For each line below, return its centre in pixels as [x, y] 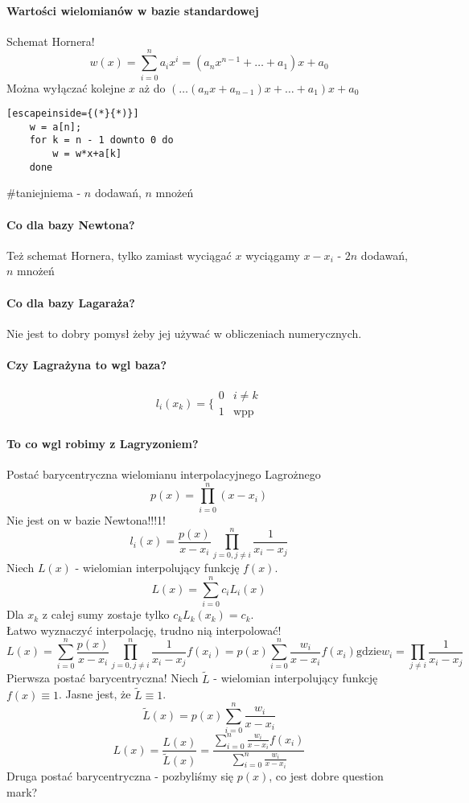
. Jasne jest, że [95, 694]
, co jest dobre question [326, 776]
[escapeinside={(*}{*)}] [73, 114]
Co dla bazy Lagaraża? [71, 302]
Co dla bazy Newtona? [71, 224]
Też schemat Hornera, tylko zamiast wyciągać [119, 255]
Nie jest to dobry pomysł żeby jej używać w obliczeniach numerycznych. [184, 333]
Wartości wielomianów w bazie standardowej [133, 10]
